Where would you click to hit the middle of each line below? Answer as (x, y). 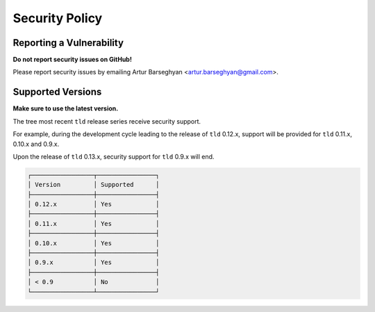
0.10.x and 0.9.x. (36, 144)
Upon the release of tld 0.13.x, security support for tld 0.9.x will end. (114, 156)
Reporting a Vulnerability (68, 43)
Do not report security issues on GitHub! (72, 60)
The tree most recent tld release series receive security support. (107, 121)
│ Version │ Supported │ (93, 185)
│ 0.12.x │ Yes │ (93, 204)
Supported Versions (57, 92)
